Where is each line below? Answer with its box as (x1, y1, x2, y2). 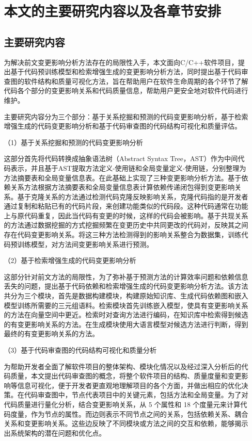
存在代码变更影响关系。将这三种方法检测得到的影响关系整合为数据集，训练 (4, 229, 241, 240)
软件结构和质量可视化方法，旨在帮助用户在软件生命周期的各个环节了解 (24, 76, 248, 86)
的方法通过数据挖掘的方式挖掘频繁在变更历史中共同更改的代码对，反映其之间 (4, 220, 248, 230)
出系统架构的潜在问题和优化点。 (4, 427, 106, 438)
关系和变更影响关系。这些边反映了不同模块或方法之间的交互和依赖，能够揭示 (4, 418, 248, 428)
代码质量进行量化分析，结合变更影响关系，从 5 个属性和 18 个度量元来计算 (4, 399, 240, 409)
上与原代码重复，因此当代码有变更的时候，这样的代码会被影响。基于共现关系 (4, 210, 248, 220)
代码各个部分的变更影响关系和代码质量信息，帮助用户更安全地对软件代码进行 (4, 85, 248, 96)
